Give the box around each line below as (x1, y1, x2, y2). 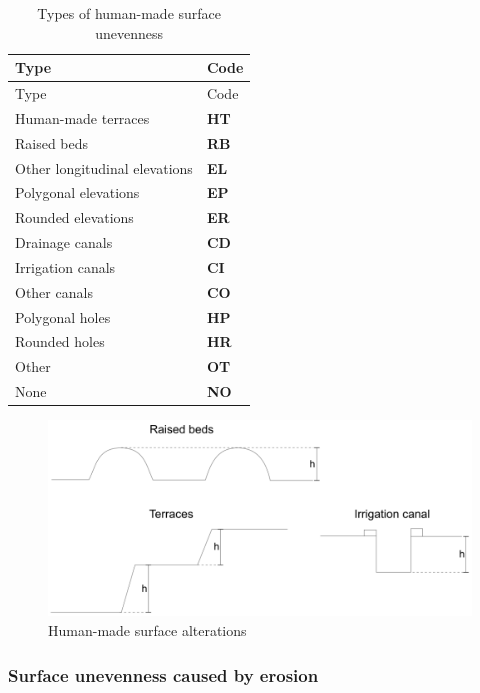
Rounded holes (15, 331, 105, 352)
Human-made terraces (15, 107, 150, 128)
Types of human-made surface (37, 3, 222, 23)
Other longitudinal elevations (15, 157, 193, 178)
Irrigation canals (15, 256, 116, 277)
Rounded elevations (15, 207, 134, 228)
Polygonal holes (15, 306, 111, 327)
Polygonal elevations (15, 182, 140, 203)
